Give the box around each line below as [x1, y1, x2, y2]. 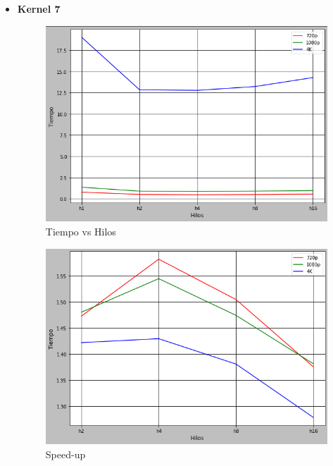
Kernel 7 [17, 1, 61, 16]
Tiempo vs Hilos [45, 223, 116, 238]
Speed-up [45, 446, 86, 461]
